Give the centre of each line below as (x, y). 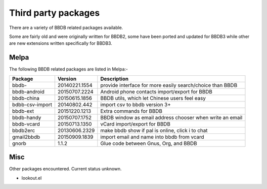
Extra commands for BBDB (131, 111)
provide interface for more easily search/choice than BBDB (169, 85)
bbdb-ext (23, 111)
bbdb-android (28, 92)
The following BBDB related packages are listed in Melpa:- (68, 69)
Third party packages (54, 13)
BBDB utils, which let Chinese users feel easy (153, 98)
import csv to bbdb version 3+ (135, 104)
